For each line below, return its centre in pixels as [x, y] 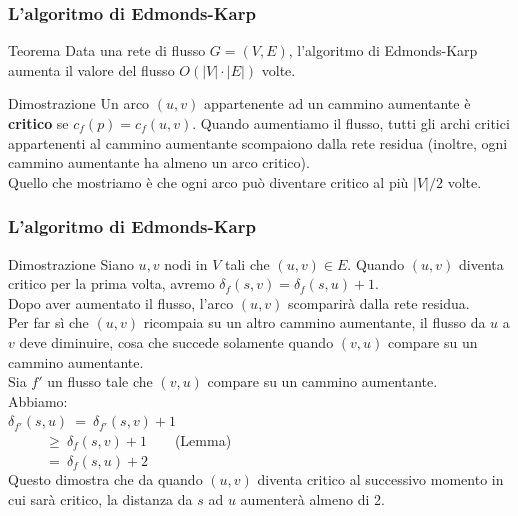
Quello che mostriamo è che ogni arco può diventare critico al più [208, 181]
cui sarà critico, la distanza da [100, 498]
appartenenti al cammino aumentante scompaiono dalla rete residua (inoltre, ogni [258, 142]
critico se [38, 123]
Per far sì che [48, 322]
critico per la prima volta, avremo [111, 283]
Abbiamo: [38, 400]
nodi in [186, 263]
